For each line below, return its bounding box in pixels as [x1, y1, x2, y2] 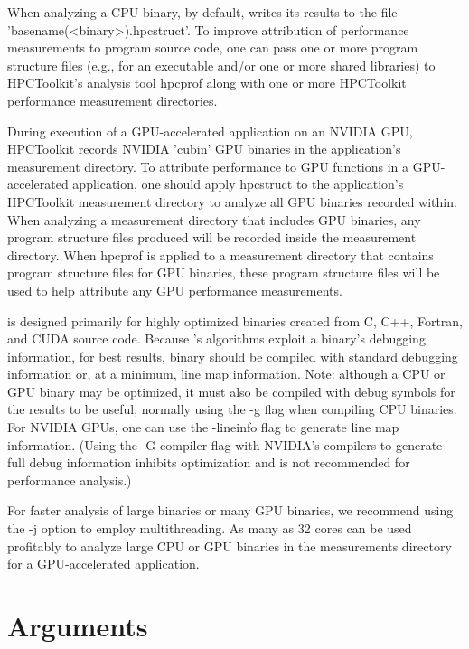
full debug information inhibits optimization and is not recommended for [7, 453, 410, 472]
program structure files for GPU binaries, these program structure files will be [7, 263, 440, 282]
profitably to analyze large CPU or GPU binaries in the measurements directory [7, 536, 452, 555]
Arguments [7, 607, 148, 644]
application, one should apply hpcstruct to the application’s [72, 174, 404, 193]
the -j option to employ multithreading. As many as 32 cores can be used [7, 519, 412, 538]
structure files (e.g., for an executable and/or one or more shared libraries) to [7, 55, 436, 74]
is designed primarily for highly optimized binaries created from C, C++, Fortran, [7, 311, 464, 330]
